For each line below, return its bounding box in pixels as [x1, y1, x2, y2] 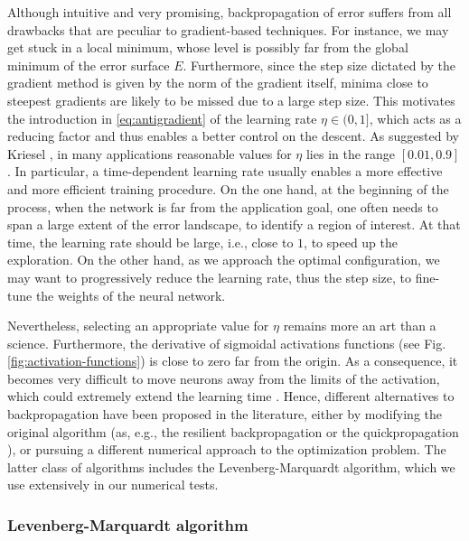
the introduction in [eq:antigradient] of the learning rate [7, 108, 317, 127]
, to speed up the [304, 232, 399, 251]
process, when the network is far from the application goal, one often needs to [7, 197, 438, 216]
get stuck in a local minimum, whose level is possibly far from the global [7, 38, 408, 57]
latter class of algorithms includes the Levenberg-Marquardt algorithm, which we [7, 457, 455, 476]
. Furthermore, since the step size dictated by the [183, 55, 456, 74]
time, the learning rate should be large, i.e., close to [7, 232, 294, 251]
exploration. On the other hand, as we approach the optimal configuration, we [7, 250, 440, 269]
